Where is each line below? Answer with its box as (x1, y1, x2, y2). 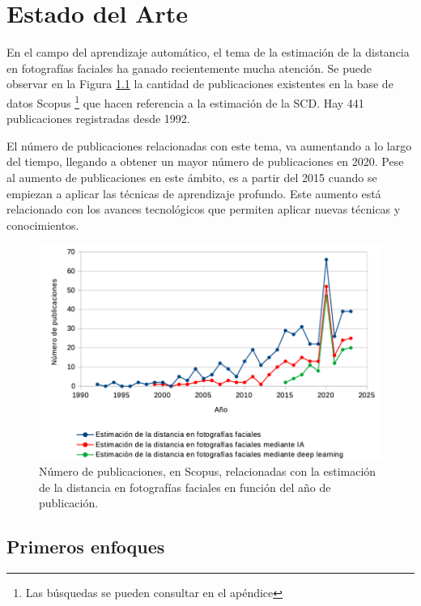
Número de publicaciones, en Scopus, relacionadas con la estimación (39, 463, 376, 480)
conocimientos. (6, 216, 79, 233)
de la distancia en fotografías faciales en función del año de (39, 478, 331, 495)
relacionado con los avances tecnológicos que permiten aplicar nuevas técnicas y (6, 201, 401, 218)
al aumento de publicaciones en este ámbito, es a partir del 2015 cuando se (6, 168, 377, 185)
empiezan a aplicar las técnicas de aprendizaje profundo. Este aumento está (6, 184, 381, 201)
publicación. (39, 494, 99, 511)
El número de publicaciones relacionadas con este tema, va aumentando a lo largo (6, 137, 412, 154)
